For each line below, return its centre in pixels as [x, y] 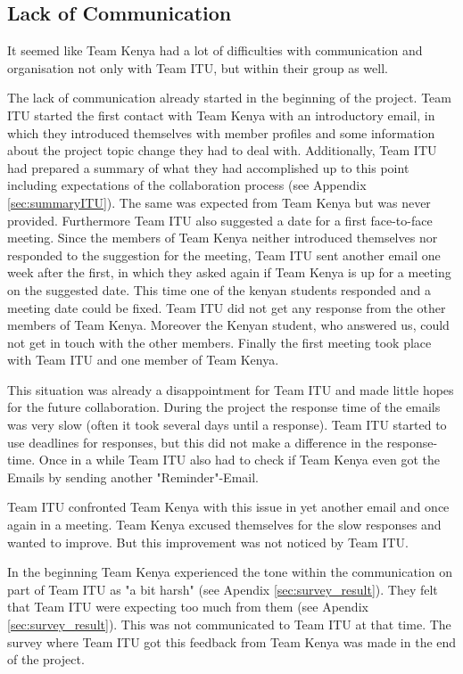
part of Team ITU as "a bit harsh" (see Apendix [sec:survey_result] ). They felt [223, 589]
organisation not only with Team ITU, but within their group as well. [198, 67]
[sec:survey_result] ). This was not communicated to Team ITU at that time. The [229, 625]
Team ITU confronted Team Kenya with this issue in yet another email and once [228, 507]
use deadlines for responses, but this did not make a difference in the [195, 442]
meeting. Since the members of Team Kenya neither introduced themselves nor [223, 238]
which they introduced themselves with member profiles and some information [221, 132]
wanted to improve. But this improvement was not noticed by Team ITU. [208, 542]
